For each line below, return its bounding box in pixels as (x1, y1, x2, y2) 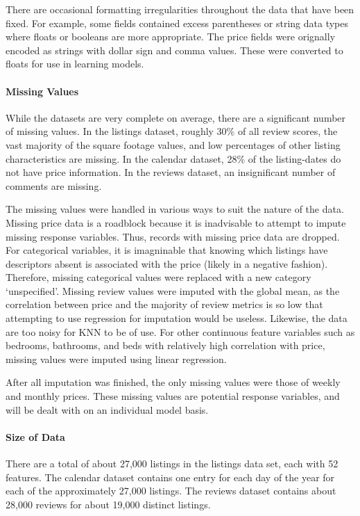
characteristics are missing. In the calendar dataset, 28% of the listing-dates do (6, 151, 341, 166)
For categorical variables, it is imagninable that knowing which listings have (6, 243, 328, 257)
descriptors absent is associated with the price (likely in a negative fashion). (6, 256, 328, 271)
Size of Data (6, 429, 65, 444)
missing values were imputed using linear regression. (6, 351, 227, 366)
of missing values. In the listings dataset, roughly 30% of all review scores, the (6, 124, 338, 138)
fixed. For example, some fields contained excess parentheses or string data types (6, 15, 349, 30)
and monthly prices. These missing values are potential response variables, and (6, 389, 340, 403)
